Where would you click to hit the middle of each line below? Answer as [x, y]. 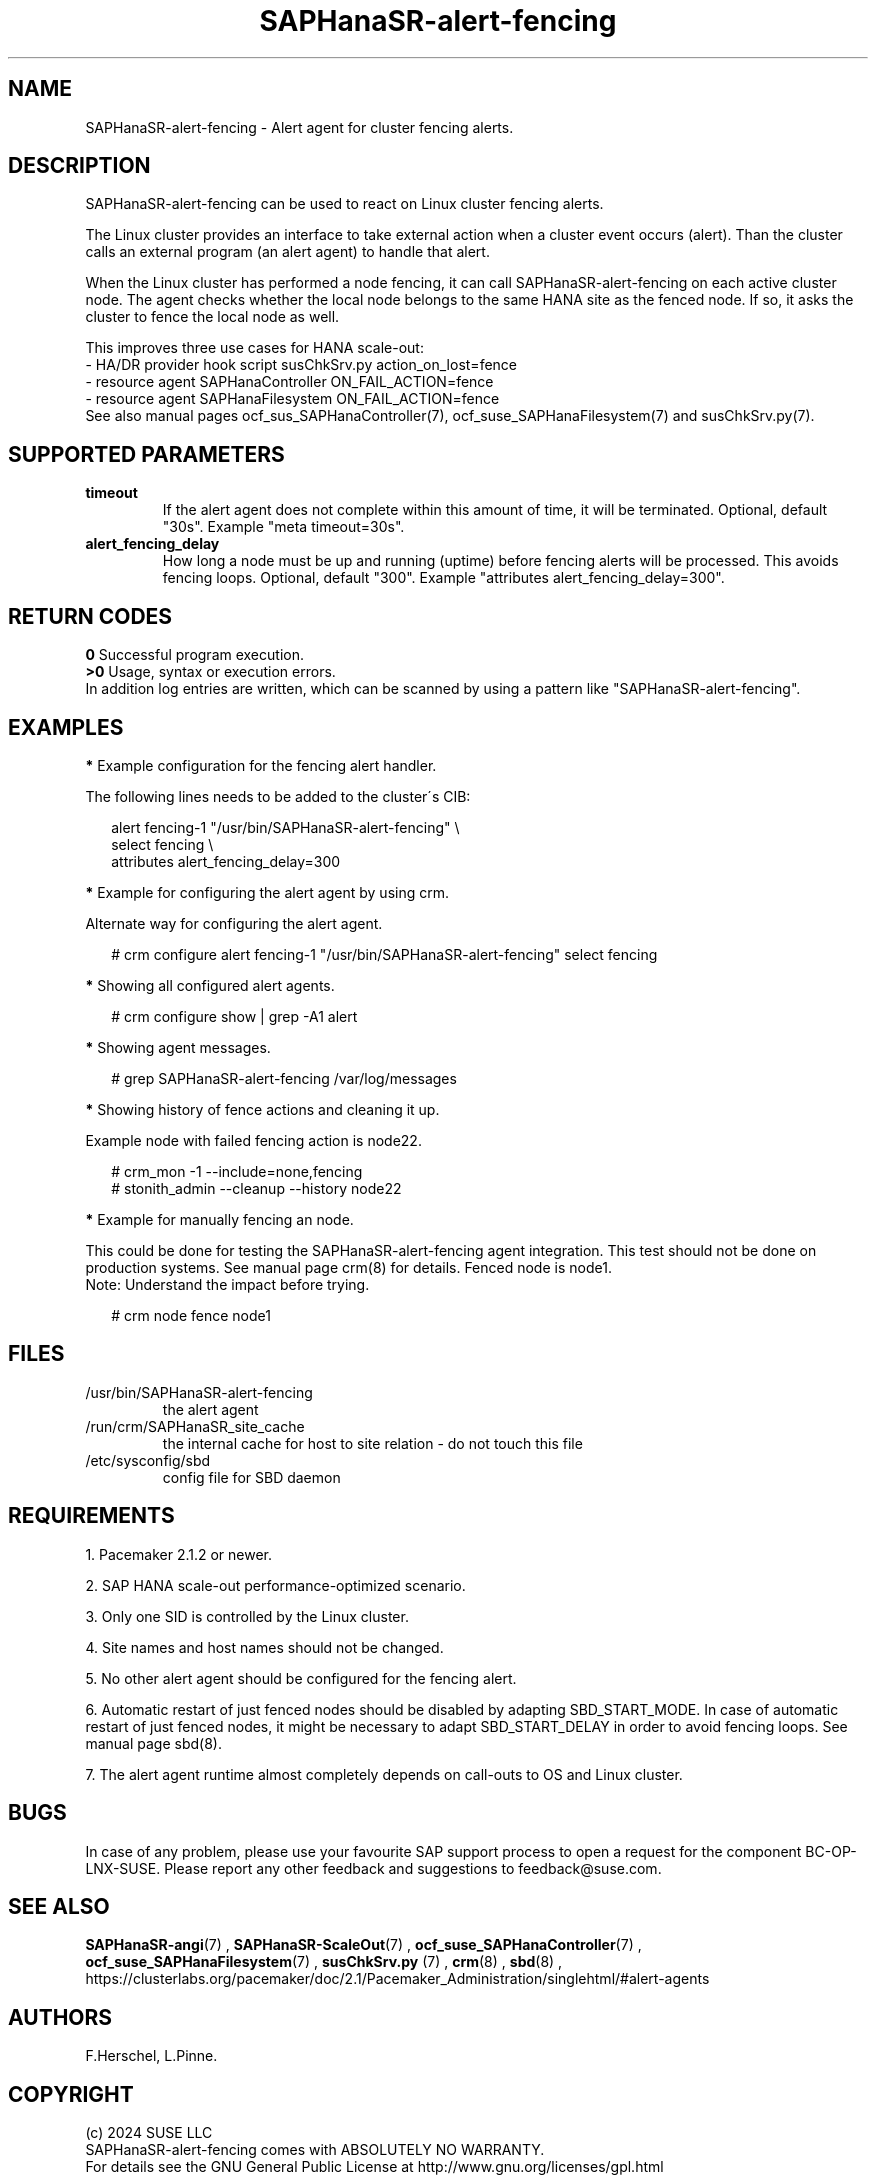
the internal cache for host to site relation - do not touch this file [372, 1443]
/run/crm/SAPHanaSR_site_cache [195, 1426]
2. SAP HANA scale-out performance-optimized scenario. [275, 1585]
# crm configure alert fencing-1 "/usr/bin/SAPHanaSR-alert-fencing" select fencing [384, 954]
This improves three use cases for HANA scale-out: [254, 348]
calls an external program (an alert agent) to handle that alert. [287, 252]
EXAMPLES [66, 727]
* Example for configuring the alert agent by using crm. [267, 892]
